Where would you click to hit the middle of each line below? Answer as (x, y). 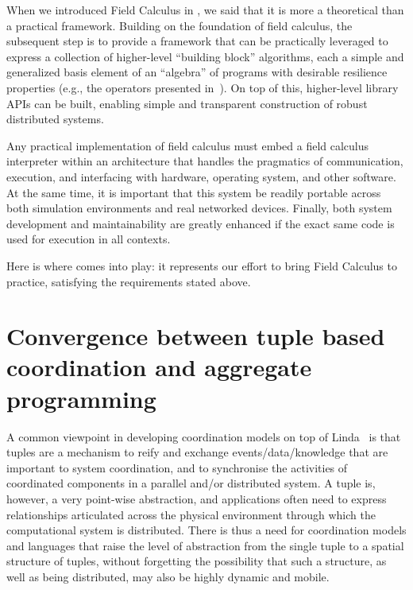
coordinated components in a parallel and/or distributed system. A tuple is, (191, 483)
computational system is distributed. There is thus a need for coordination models (206, 530)
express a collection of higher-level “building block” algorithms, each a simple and (205, 56)
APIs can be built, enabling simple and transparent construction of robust (187, 103)
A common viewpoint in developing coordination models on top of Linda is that (204, 436)
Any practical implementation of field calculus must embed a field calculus (188, 145)
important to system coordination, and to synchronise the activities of (177, 467)
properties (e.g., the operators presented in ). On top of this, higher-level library (203, 87)
